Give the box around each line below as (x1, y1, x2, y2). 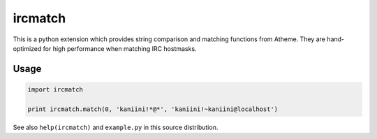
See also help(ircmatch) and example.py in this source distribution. (13, 123, 219, 131)
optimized (13, 44, 42, 52)
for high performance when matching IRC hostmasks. (43, 44, 197, 52)
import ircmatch (27, 85, 84, 94)
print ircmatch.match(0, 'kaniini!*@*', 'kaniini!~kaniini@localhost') (27, 105, 279, 113)
